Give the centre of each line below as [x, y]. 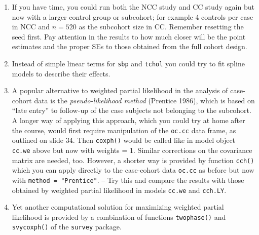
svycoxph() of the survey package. [67, 227]
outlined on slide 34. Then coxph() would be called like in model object [124, 140]
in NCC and [31, 27]
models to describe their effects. [61, 73]
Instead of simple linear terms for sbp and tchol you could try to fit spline [128, 63]
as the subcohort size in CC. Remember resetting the [161, 27]
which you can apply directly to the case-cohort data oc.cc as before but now [133, 170]
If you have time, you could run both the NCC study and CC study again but [133, 7]
